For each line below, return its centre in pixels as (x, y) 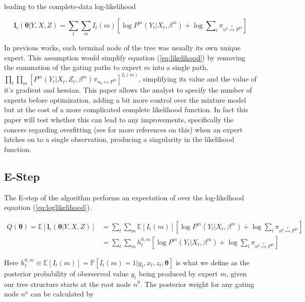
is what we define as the (213, 262)
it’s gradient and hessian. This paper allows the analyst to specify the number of (128, 90)
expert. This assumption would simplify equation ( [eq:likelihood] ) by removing (125, 57)
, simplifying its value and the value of (197, 79)
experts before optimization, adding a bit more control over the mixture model (125, 99)
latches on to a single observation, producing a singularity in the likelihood (119, 139)
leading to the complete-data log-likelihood (70, 6)
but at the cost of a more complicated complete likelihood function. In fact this (126, 109)
